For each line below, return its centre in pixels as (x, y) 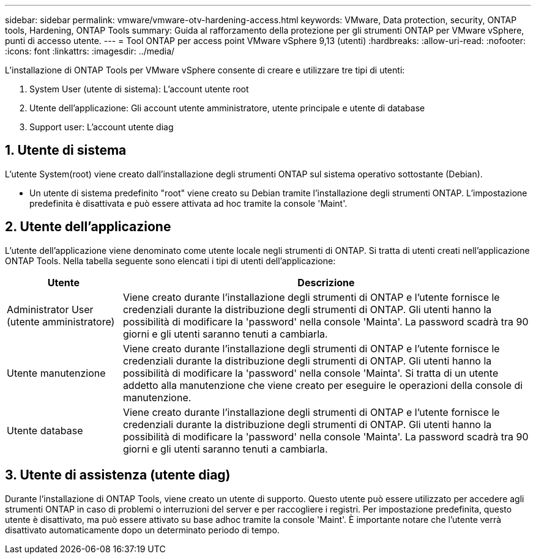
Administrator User (50, 309)
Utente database (45, 430)
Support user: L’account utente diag (102, 127)
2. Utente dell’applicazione (88, 227)
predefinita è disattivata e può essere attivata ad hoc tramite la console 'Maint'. (188, 203)
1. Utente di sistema (66, 150)
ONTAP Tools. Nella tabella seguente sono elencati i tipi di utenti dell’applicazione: (170, 261)
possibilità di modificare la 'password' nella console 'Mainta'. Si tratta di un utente (311, 373)
